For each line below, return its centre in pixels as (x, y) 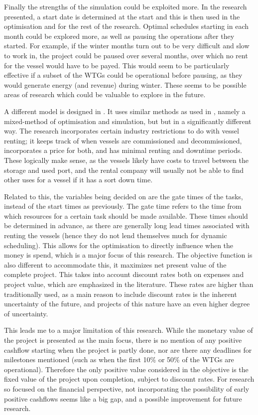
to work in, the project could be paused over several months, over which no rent (126, 55)
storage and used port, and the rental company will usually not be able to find (124, 170)
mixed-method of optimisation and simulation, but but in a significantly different (128, 121)
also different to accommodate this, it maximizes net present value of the (115, 264)
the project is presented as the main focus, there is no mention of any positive (123, 340)
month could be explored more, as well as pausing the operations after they (119, 36)
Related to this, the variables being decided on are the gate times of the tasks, (124, 196)
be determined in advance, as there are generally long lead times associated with (127, 225)
